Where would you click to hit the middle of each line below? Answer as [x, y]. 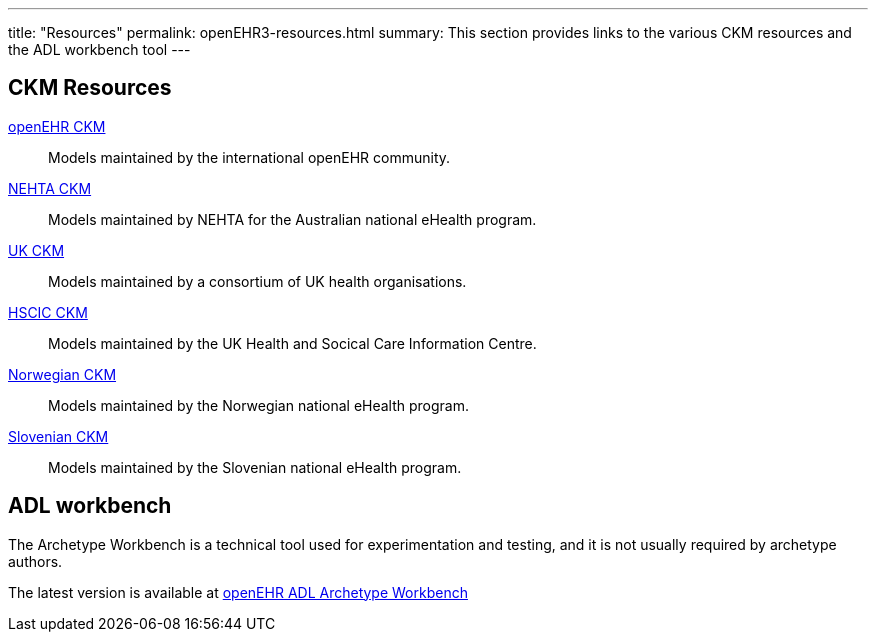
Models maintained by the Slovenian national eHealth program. [255, 467]
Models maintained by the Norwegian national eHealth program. [259, 405]
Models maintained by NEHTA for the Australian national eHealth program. [292, 219]
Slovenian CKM [58, 436]
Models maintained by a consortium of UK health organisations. [257, 281]
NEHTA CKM [50, 188]
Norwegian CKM [62, 374]
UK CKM [36, 250]
